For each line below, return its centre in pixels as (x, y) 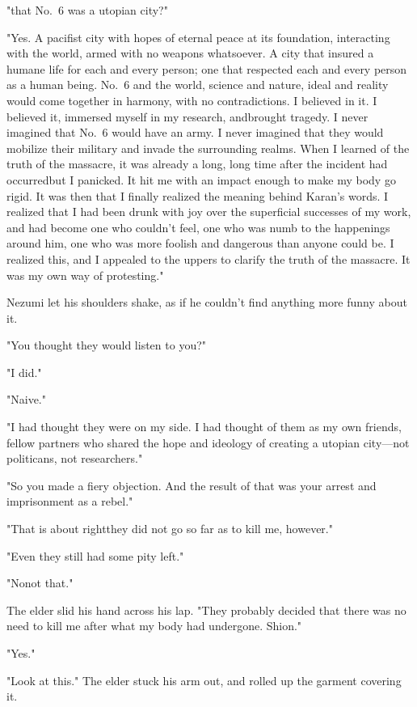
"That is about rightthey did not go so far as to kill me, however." (170, 529)
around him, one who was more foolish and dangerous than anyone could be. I (200, 243)
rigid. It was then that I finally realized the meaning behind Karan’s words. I (198, 195)
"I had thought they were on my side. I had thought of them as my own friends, (204, 427)
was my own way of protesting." (85, 275)
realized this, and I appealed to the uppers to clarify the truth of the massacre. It (208, 258)
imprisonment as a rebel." (70, 501)
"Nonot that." (40, 583)
